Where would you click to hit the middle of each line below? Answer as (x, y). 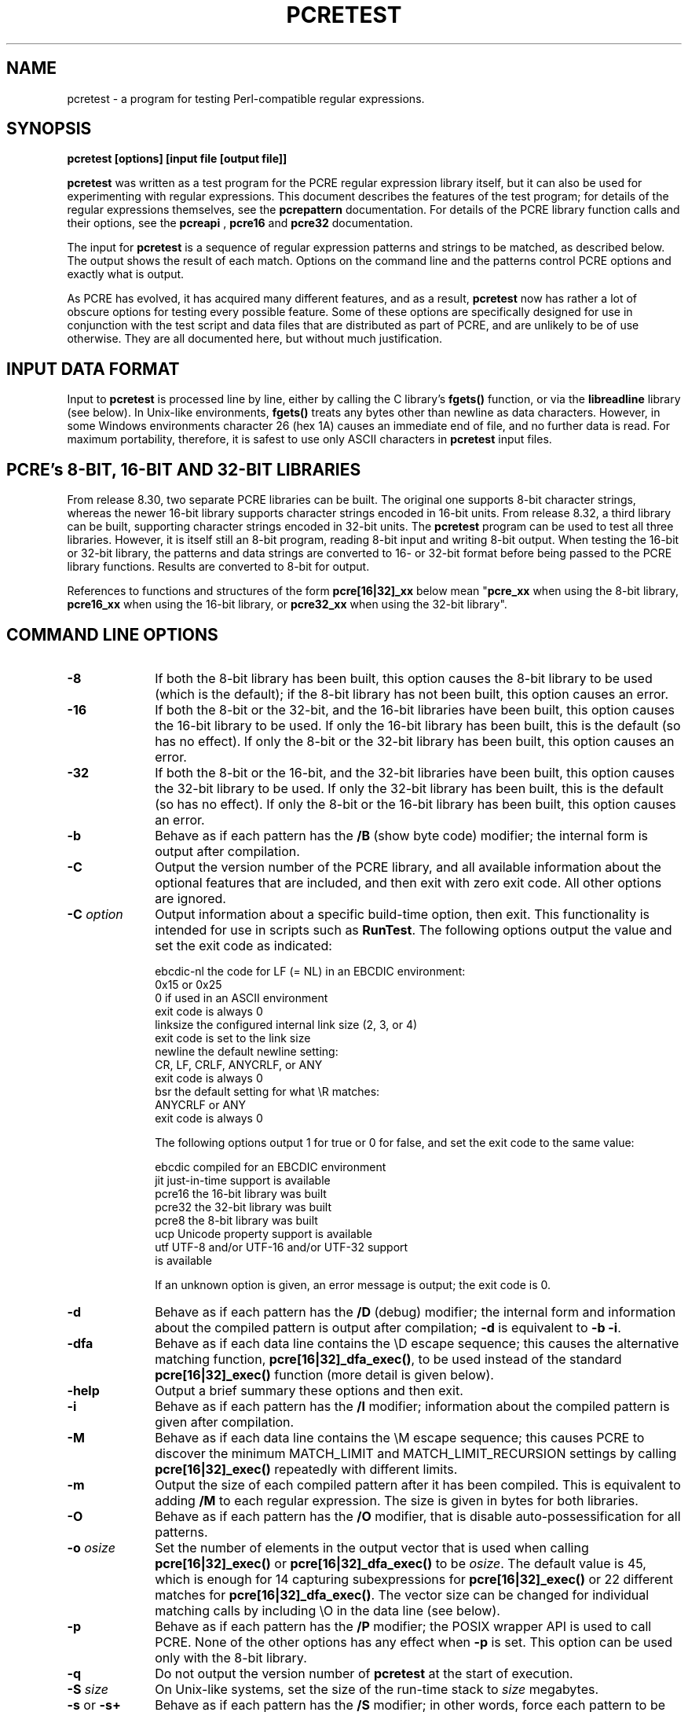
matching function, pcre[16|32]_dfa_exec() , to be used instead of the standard (388, 1359)
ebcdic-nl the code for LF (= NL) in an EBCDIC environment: (310, 971)
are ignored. (190, 898)
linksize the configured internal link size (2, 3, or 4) (286, 1024)
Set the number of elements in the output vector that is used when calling (372, 1547)
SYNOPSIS (49, 129)
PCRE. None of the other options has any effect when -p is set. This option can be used (414, 1642)
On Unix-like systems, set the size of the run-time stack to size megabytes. (377, 1689)
